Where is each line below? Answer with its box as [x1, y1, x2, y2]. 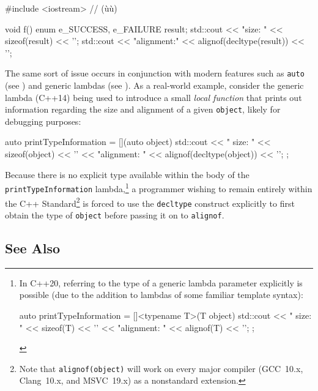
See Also [5, 238, 61, 257]
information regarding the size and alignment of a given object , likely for [5, 103, 281, 116]
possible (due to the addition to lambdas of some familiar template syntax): [19, 288, 303, 301]
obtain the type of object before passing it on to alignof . [5, 208, 224, 221]
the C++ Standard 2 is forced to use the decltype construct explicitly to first [5, 195, 295, 209]
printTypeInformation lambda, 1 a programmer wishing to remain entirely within [5, 181, 312, 195]
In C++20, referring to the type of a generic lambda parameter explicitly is [19, 276, 303, 289]
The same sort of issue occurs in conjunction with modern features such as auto [5, 67, 305, 80]
